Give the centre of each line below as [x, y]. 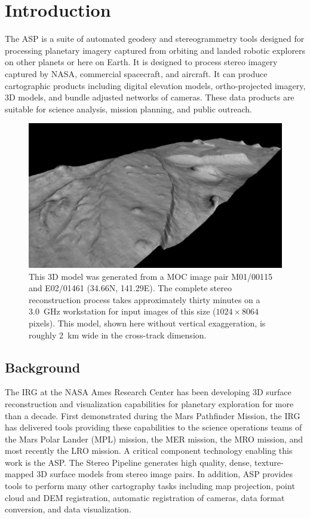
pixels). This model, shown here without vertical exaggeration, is [147, 323]
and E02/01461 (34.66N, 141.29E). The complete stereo [130, 288]
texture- [269, 462]
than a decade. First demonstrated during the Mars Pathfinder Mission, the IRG [153, 415]
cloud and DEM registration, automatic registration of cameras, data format [145, 497]
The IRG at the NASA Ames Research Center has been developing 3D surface [148, 392]
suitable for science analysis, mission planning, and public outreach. [128, 109]
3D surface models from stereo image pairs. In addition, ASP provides [165, 474]
